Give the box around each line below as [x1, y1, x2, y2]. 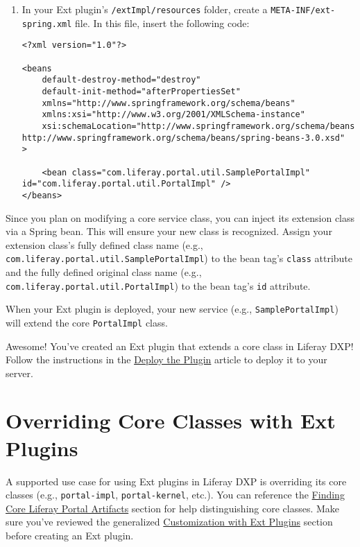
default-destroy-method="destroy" [42, 75, 201, 85]
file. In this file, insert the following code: [75, 15, 250, 30]
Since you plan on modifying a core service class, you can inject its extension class [6, 210, 355, 225]
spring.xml [22, 19, 72, 29]
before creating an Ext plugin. [6, 528, 134, 543]
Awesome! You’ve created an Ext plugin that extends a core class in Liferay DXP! [6, 338, 354, 353]
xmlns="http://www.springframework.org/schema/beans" [42, 98, 295, 108]
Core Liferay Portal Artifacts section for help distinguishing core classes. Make [6, 501, 340, 515]
